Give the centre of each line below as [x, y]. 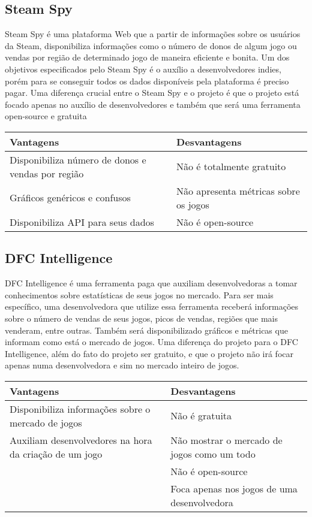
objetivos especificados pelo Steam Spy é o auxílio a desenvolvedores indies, [143, 69]
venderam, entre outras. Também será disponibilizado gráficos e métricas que [146, 330]
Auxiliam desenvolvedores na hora [81, 440]
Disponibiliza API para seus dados [82, 222]
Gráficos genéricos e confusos [70, 198]
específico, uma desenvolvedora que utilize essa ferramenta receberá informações [152, 306]
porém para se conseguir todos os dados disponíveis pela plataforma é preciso [147, 81]
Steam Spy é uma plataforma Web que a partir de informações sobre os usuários [153, 34]
